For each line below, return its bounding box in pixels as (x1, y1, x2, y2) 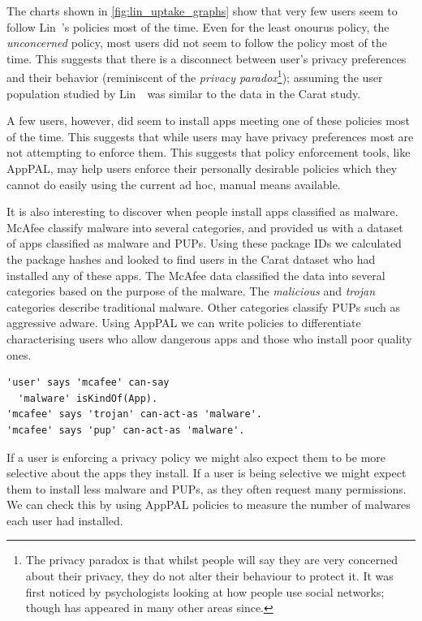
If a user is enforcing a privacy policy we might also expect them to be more (6, 448, 385, 465)
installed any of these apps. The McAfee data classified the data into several (6, 266, 385, 283)
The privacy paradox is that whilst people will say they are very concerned (25, 551, 398, 568)
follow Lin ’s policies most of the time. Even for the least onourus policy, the (6, 18, 390, 35)
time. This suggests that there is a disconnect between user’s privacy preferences (6, 50, 407, 67)
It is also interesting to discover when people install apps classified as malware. (6, 203, 398, 220)
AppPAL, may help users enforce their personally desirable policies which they (6, 160, 398, 176)
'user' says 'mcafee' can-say (6, 377, 170, 389)
